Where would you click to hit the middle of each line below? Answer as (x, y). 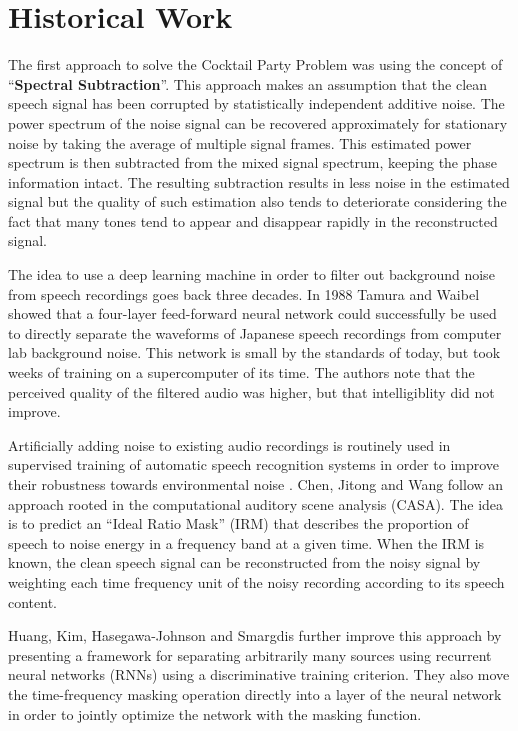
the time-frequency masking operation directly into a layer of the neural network (255, 693)
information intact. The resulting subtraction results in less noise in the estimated (259, 181)
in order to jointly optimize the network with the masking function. (215, 713)
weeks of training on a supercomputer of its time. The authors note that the (241, 372)
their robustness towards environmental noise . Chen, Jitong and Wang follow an (256, 484)
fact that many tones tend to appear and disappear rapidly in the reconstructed (253, 220)
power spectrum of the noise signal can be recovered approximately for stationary (258, 122)
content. (32, 601)
